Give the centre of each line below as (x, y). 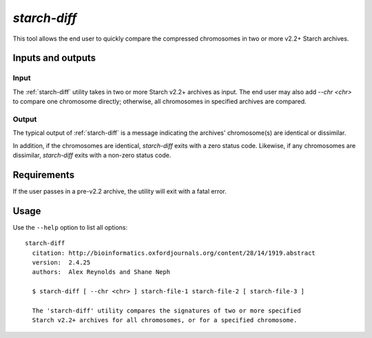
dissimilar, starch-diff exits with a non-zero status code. (92, 156)
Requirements (44, 175)
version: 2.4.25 (61, 263)
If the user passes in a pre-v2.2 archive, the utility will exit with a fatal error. (120, 191)
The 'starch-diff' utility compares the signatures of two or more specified (166, 310)
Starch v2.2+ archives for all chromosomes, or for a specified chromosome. (165, 320)
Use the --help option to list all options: (70, 227)
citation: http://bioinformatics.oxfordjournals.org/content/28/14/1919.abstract (174, 253)
